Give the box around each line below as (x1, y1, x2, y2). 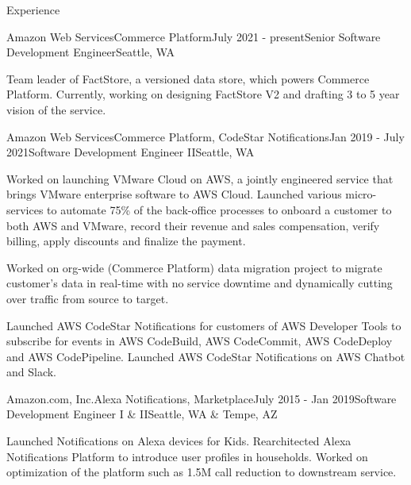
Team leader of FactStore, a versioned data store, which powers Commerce (6, 70, 370, 87)
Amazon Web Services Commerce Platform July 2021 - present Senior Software (6, 28, 381, 44)
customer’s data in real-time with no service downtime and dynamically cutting (6, 275, 393, 291)
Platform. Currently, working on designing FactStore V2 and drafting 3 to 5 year (6, 86, 400, 102)
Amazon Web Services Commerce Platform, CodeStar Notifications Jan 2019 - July (6, 128, 405, 144)
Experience (6, 2, 60, 17)
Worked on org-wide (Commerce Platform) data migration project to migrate (6, 259, 382, 275)
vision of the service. (6, 101, 106, 117)
